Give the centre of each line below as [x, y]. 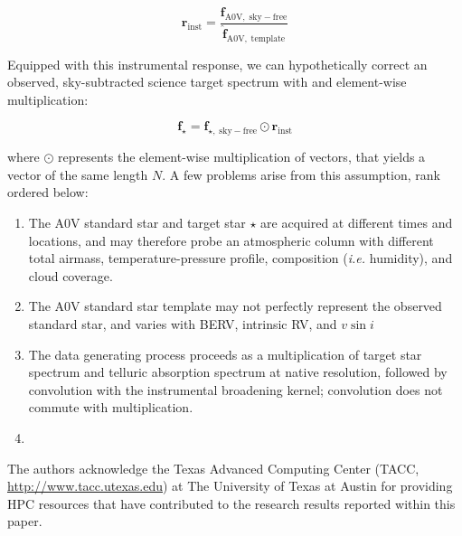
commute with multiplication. [111, 407]
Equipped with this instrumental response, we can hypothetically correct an [217, 64]
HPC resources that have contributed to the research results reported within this [231, 503]
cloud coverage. [71, 275]
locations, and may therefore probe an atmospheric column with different [231, 240]
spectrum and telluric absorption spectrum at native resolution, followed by [238, 372]
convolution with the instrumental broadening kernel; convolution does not [236, 389]
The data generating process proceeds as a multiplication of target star [225, 354]
